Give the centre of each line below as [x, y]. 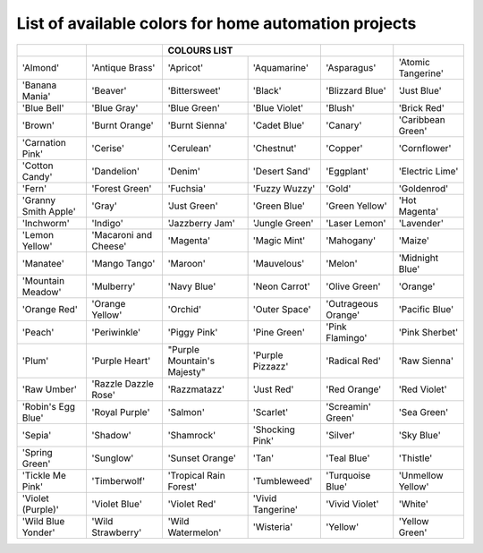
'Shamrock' [192, 435]
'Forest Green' [122, 188]
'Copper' [344, 148]
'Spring [37, 452]
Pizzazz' [271, 366]
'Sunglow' [113, 458]
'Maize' [414, 240]
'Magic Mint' [279, 240]
